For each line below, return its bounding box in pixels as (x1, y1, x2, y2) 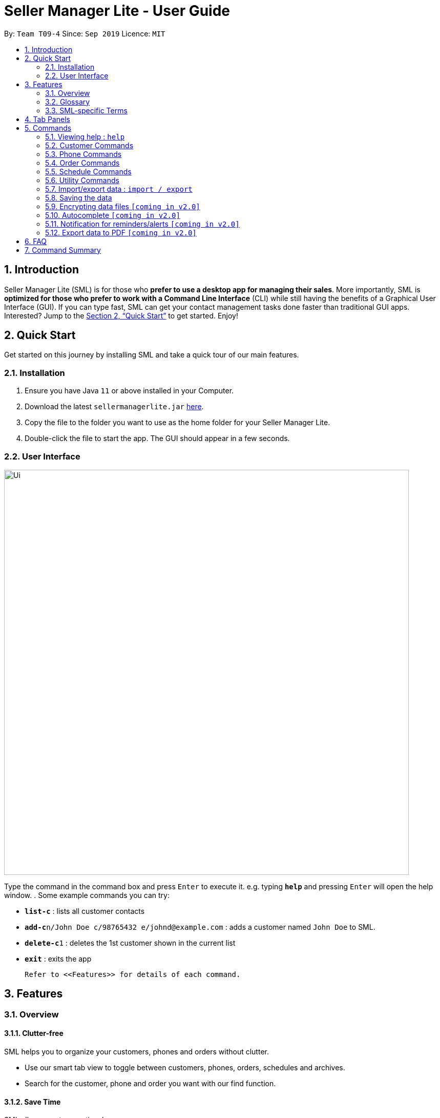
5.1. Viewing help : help (45, 132, 125, 141)
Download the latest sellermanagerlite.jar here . (25, 402, 204, 411)
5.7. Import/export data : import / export (45, 184, 193, 193)
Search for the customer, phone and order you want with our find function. (25, 1079, 276, 1088)
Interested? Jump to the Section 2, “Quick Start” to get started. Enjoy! (4, 311, 239, 320)
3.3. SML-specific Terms (45, 106, 128, 115)
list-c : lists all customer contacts (25, 906, 145, 915)
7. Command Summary (25, 245, 101, 254)
